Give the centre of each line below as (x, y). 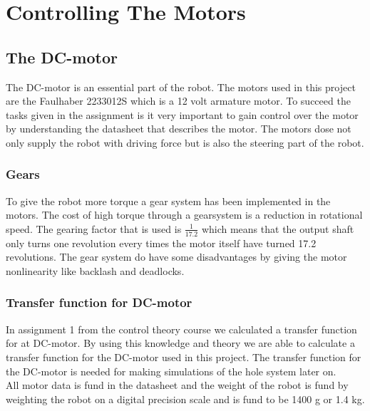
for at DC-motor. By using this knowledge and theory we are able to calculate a (180, 343)
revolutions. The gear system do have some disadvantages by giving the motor (176, 257)
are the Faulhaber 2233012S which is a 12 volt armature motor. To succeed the (178, 101)
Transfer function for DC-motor (99, 302)
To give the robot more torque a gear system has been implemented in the (168, 201)
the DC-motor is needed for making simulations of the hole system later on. (171, 371)
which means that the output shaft (278, 228)
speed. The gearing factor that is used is (94, 228)
